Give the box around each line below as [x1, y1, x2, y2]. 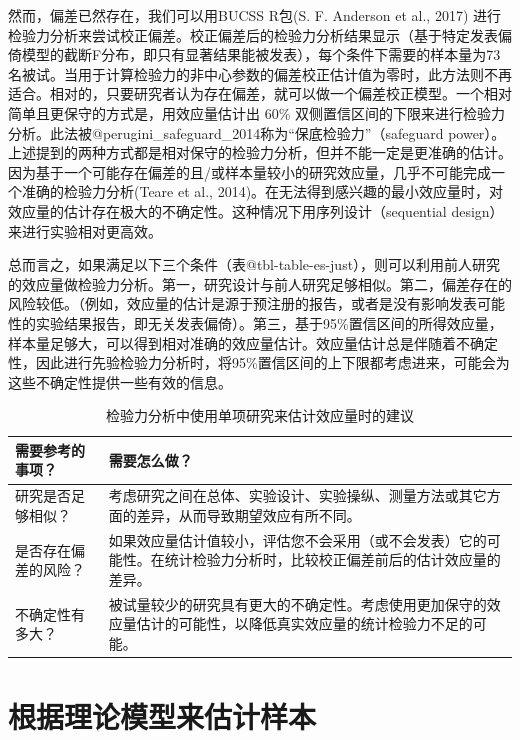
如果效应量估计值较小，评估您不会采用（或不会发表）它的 [108, 529, 487, 550]
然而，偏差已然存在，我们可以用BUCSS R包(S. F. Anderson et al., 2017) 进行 [8, 5, 502, 25]
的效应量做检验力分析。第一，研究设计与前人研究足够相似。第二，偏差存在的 [8, 273, 512, 294]
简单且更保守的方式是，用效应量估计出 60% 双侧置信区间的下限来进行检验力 [8, 102, 505, 123]
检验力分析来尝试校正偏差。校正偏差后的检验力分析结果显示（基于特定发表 [8, 24, 498, 45]
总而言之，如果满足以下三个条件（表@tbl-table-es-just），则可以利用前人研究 [8, 254, 501, 275]
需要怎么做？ [108, 449, 193, 470]
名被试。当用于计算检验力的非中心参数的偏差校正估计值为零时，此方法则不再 [8, 63, 512, 84]
